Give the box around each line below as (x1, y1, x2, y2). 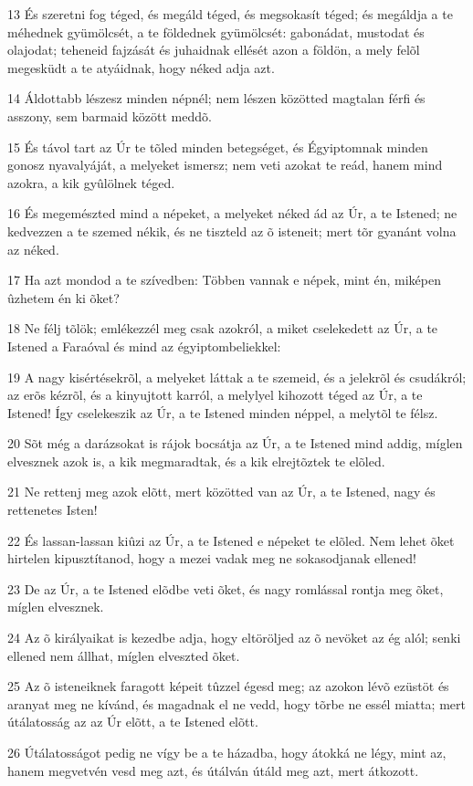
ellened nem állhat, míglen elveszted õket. (7, 645, 240, 665)
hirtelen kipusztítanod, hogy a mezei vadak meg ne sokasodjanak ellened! (7, 549, 416, 568)
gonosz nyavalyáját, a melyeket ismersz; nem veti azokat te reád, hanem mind (7, 155, 443, 174)
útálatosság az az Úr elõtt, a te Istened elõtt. (7, 712, 258, 731)
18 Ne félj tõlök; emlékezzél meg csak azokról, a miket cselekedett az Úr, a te (7, 319, 438, 338)
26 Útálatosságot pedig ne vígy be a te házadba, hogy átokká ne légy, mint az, (7, 743, 447, 761)
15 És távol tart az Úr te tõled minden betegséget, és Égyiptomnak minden (7, 137, 428, 156)
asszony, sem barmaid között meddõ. (7, 106, 212, 125)
